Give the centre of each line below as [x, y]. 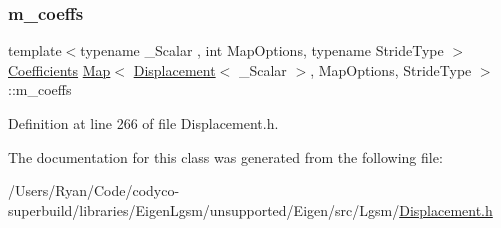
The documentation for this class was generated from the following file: [225, 156]
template [35, 50]
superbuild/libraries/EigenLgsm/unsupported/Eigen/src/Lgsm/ [204, 209]
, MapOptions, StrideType [391, 69]
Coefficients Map [59, 69]
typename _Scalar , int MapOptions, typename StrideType [262, 50]
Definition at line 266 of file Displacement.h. [143, 123]
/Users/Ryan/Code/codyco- [94, 190]
